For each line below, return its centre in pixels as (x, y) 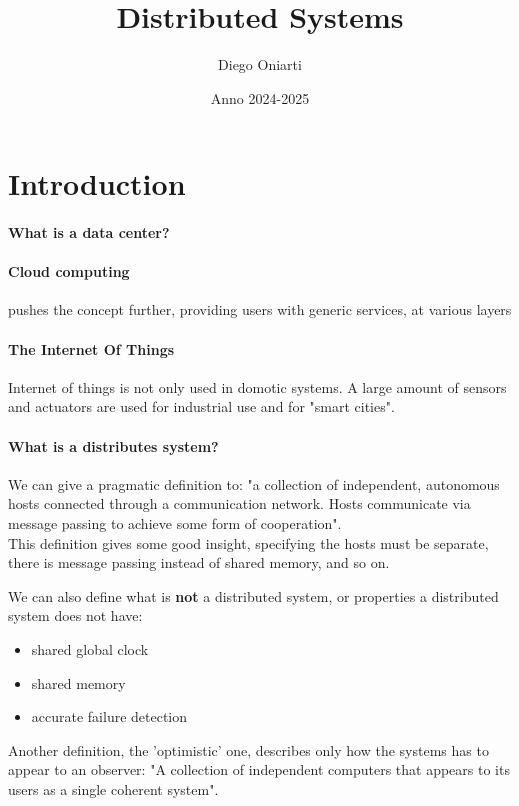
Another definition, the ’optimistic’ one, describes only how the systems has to (248, 749)
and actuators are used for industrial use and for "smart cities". (201, 406)
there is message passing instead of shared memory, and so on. (199, 562)
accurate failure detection (109, 716)
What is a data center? (89, 232)
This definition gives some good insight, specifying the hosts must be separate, (248, 542)
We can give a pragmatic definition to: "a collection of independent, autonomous (254, 483)
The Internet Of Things (91, 348)
